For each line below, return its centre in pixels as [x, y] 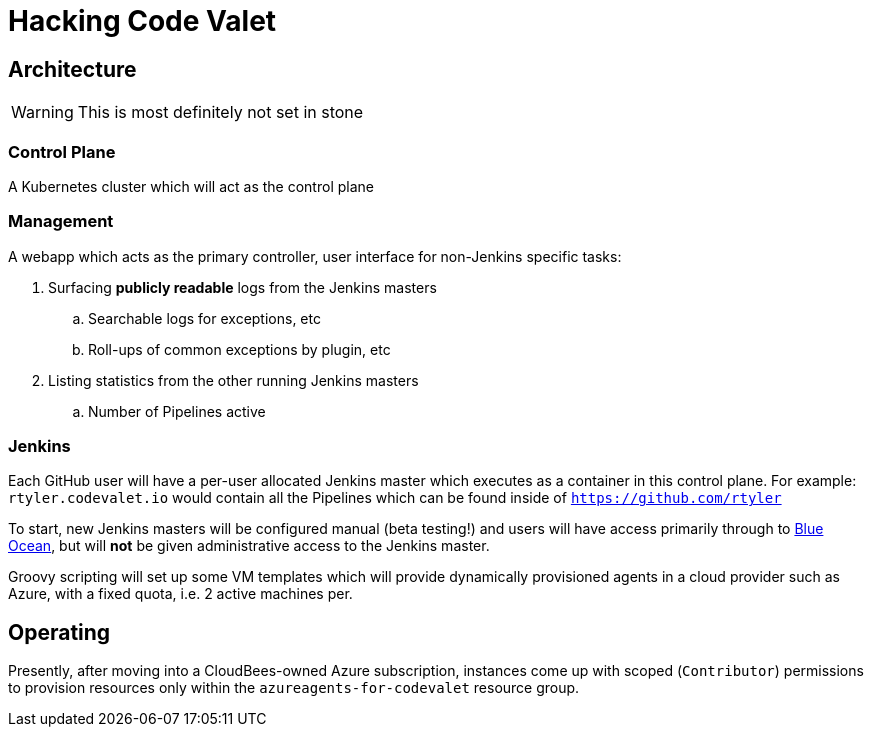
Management [61, 221]
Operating [59, 632]
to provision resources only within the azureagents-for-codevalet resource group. [294, 688]
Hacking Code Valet [142, 21]
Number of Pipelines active [177, 411]
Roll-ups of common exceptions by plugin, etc [239, 349]
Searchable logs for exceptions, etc [204, 318]
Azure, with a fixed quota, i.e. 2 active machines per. [180, 594]
